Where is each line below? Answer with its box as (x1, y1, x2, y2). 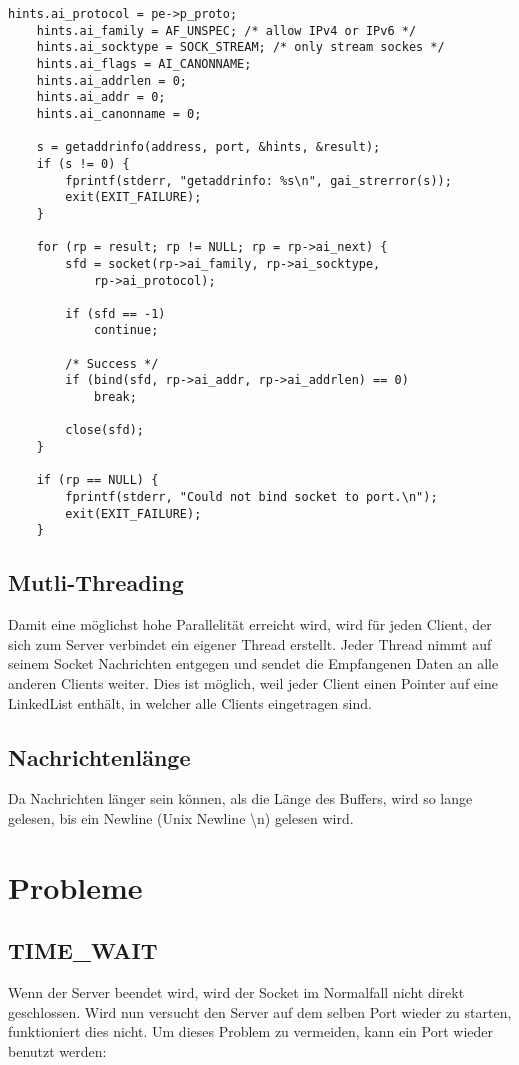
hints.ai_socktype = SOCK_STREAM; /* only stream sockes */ (36, 40, 445, 55)
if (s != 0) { (36, 156, 130, 171)
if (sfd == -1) (65, 306, 166, 321)
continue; (93, 323, 159, 338)
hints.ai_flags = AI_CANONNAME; (36, 56, 252, 71)
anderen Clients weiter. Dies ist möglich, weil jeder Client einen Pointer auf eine (8, 672, 498, 693)
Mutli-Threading (8, 567, 184, 598)
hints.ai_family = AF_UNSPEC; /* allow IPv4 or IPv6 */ (36, 23, 417, 38)
